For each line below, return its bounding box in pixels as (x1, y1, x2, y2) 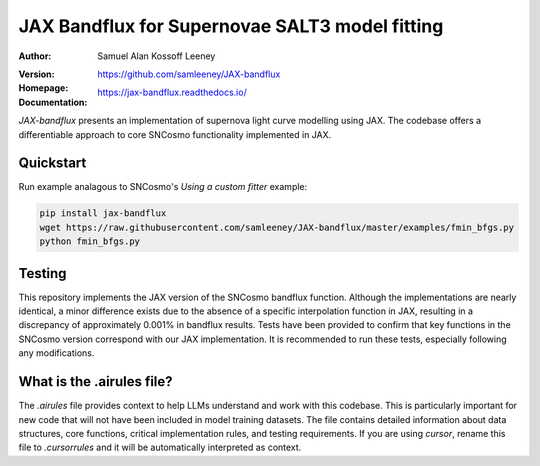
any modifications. (18, 347, 95, 359)
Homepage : (18, 82, 69, 94)
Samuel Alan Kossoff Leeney (97, 50, 216, 62)
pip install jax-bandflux (39, 208, 167, 219)
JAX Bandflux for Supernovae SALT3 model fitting (18, 15, 444, 37)
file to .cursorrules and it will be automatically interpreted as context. (18, 441, 302, 454)
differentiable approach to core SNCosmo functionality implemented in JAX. (18, 128, 332, 140)
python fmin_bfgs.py (39, 236, 140, 247)
